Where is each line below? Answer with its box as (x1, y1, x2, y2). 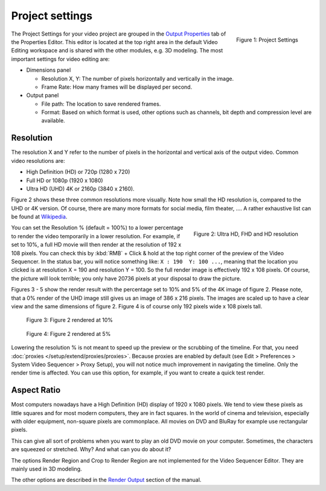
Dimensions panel (26, 66, 71, 74)
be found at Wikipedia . (11, 213, 68, 220)
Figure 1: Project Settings (236, 36, 298, 43)
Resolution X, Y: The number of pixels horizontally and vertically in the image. (41, 75, 234, 82)
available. (41, 117, 66, 124)
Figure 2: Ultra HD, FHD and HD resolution (193, 230, 298, 238)
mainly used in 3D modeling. (11, 465, 82, 472)
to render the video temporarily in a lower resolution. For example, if (11, 232, 181, 239)
